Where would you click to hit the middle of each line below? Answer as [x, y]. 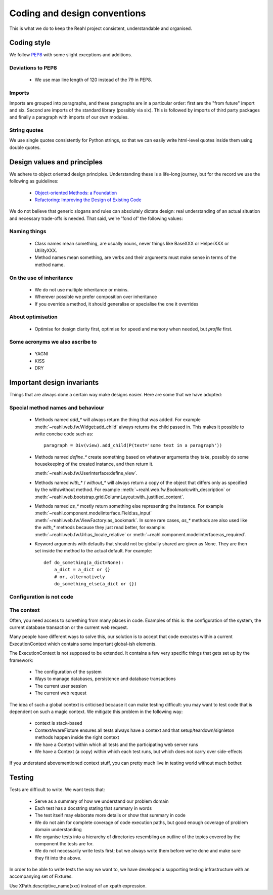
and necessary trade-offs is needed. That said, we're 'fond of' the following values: [96, 218]
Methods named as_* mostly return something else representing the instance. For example [129, 506]
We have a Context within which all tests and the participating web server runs [116, 744]
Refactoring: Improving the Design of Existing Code [88, 200]
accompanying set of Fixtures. [41, 876]
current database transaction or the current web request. [69, 627]
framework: [21, 660]
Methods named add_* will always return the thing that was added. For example [118, 420]
